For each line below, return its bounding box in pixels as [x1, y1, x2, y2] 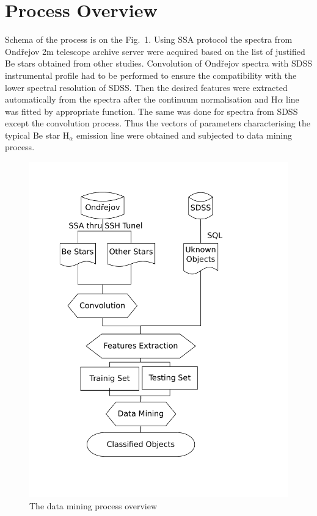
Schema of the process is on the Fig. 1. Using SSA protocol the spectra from [5, 33, 293, 46]
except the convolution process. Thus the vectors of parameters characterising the [5, 117, 310, 129]
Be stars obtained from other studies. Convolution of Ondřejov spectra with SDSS [5, 57, 313, 70]
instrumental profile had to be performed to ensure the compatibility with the [5, 68, 297, 81]
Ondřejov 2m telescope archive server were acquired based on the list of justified [5, 45, 305, 57]
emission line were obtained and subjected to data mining [76, 128, 293, 141]
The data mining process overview [29, 499, 158, 512]
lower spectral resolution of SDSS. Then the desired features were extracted [5, 81, 288, 93]
